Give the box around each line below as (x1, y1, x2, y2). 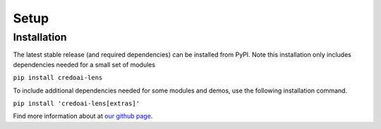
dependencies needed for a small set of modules (13, 60, 155, 69)
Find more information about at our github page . (13, 112, 153, 121)
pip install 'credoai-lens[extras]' (13, 99, 140, 107)
